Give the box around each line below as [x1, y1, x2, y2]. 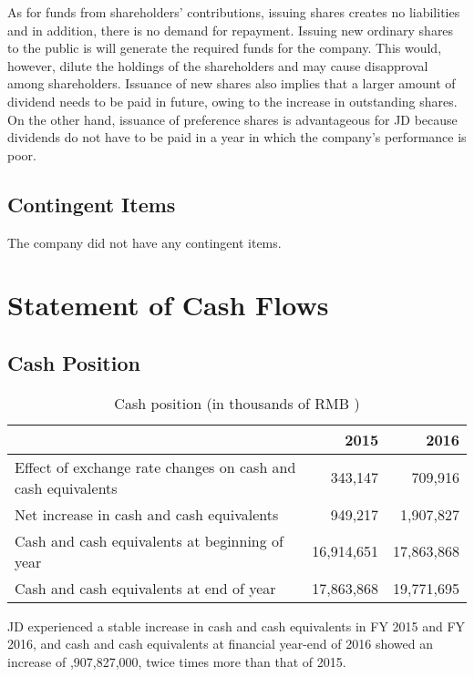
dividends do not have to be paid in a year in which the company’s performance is [7, 128, 467, 147]
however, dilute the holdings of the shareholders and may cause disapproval [7, 56, 428, 75]
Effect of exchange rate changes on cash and [15, 456, 296, 477]
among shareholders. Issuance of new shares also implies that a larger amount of [7, 74, 456, 93]
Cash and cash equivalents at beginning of [15, 529, 283, 551]
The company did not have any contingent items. [7, 232, 282, 251]
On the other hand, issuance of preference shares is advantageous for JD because [7, 109, 458, 128]
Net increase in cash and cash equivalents [15, 503, 279, 525]
